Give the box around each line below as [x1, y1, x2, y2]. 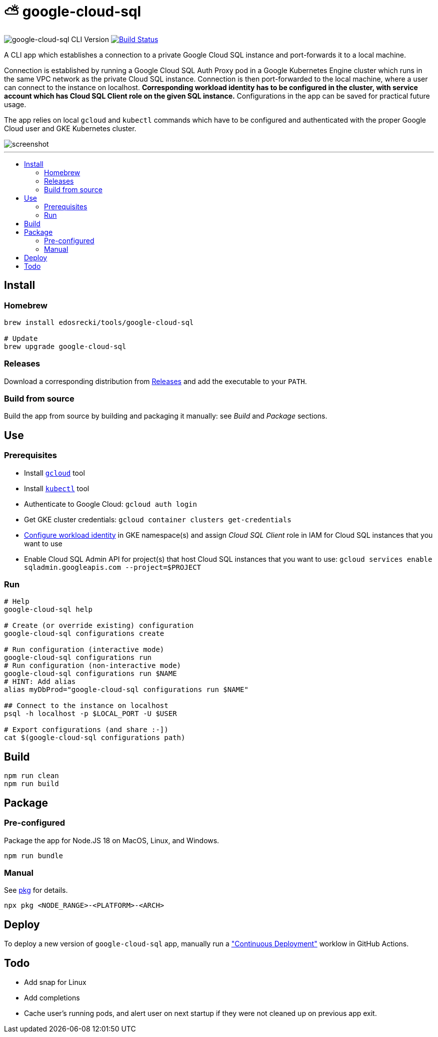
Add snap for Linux [24, 977, 86, 986]
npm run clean [4, 772, 59, 780]
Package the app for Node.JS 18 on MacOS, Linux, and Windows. [4, 836, 219, 845]
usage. [4, 100, 26, 109]
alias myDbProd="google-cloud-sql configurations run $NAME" [4, 685, 248, 694]
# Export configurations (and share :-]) [4, 726, 168, 734]
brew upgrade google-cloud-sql [4, 342, 126, 351]
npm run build [4, 780, 59, 788]
